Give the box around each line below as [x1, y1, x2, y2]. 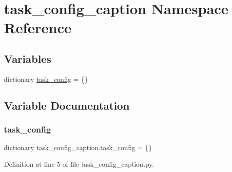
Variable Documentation [4, 97, 130, 113]
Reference [4, 18, 72, 38]
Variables [4, 51, 52, 66]
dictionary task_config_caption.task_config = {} [4, 142, 152, 153]
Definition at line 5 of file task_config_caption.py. [4, 158, 154, 169]
